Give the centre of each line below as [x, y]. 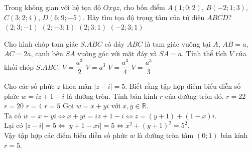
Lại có [14, 125]
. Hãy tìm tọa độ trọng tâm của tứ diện [144, 17]
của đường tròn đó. [194, 96]
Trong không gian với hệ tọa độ [52, 7]
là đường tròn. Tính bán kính [112, 96]
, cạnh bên [47, 53]
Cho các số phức [29, 86]
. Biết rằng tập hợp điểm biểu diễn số [183, 86]
